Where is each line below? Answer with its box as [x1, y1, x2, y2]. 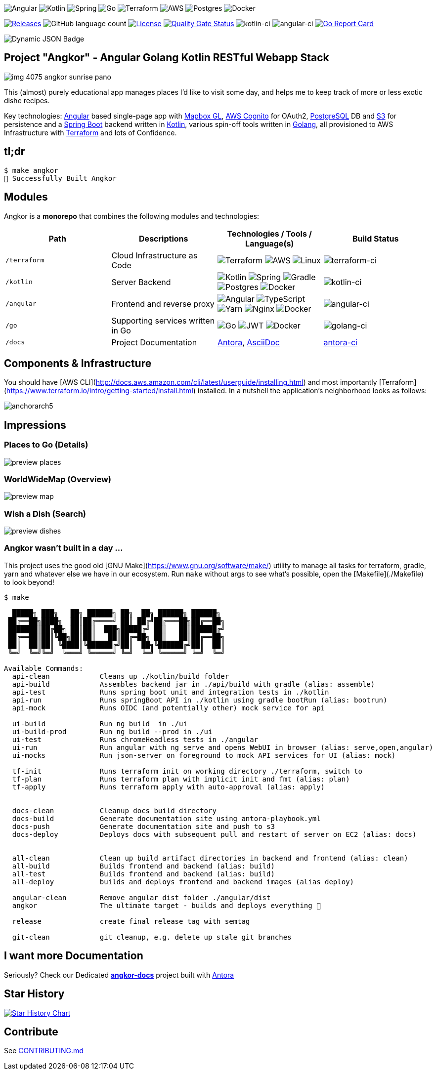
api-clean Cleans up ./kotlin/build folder [12, 672, 229, 680]
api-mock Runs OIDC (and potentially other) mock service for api [12, 703, 325, 712]
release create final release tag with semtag [12, 917, 250, 925]
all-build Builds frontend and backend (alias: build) [12, 862, 275, 870]
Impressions [4, 418, 66, 431]
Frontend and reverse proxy [111, 298, 215, 309]
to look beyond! [4, 578, 54, 586]
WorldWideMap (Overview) [4, 474, 112, 484]
